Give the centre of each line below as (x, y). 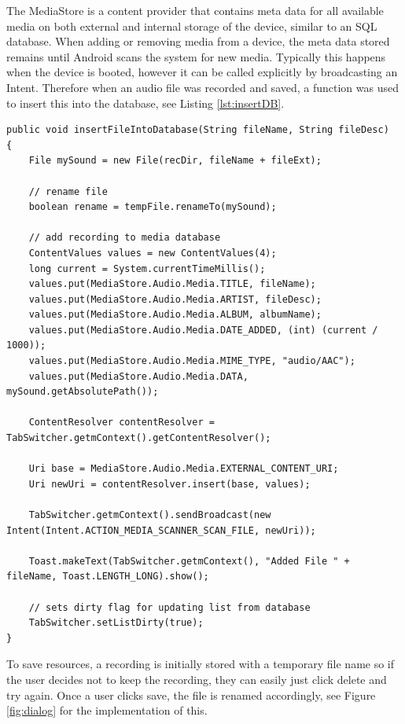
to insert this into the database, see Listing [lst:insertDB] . (145, 103)
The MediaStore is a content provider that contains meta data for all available (195, 10)
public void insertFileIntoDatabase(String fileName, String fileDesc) (198, 130)
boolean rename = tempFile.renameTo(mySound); (153, 207)
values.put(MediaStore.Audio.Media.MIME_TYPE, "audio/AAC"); (192, 361)
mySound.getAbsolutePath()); (83, 392)
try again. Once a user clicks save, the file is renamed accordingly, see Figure (191, 695)
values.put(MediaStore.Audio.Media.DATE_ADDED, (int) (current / (203, 330)
